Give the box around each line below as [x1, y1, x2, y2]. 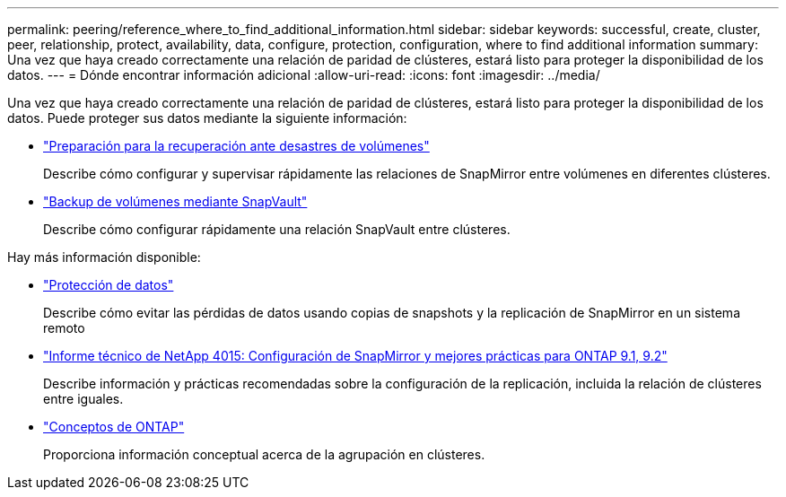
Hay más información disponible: [7, 249, 201, 265]
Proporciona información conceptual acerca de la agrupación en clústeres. [43, 447, 485, 462]
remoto [43, 320, 85, 336]
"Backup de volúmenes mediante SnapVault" [43, 194, 308, 209]
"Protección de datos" [43, 277, 174, 292]
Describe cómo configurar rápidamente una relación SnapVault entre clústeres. [43, 222, 511, 237]
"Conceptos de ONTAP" [43, 419, 185, 434]
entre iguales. [43, 391, 124, 406]
